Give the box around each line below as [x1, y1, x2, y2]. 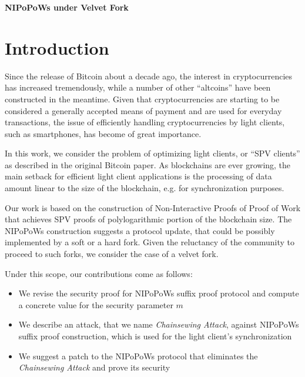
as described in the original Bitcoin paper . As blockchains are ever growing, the [5, 158, 291, 171]
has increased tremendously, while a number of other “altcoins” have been [5, 81, 271, 94]
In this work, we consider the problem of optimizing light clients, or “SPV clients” [5, 147, 300, 159]
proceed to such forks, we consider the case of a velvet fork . [5, 248, 219, 260]
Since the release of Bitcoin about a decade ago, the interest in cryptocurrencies [5, 69, 293, 82]
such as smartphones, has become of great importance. [5, 127, 202, 139]
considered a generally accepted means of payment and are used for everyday [5, 104, 282, 116]
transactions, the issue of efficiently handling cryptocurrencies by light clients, [5, 116, 285, 128]
